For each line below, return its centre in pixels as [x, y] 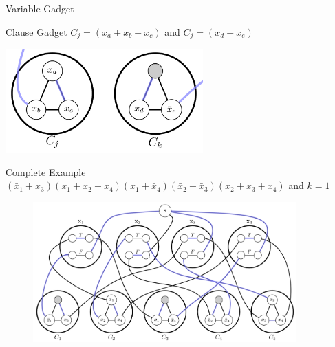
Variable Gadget [40, 8]
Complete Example [46, 171]
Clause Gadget [36, 31]
